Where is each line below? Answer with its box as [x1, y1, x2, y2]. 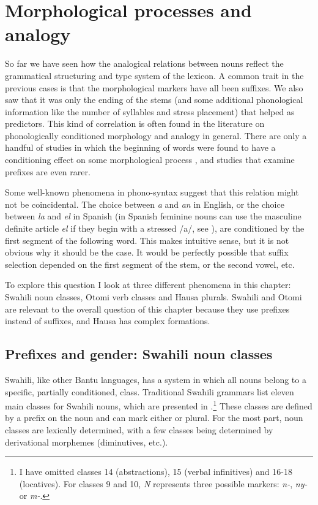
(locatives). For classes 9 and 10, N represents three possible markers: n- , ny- [19, 477, 308, 490]
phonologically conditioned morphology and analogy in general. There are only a [5, 129, 307, 142]
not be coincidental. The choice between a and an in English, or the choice [5, 197, 284, 210]
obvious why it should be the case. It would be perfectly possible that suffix [5, 246, 289, 259]
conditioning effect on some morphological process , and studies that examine [5, 153, 295, 166]
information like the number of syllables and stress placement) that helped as [5, 105, 295, 118]
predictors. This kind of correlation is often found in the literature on [5, 117, 265, 130]
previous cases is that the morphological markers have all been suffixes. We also [5, 81, 303, 94]
